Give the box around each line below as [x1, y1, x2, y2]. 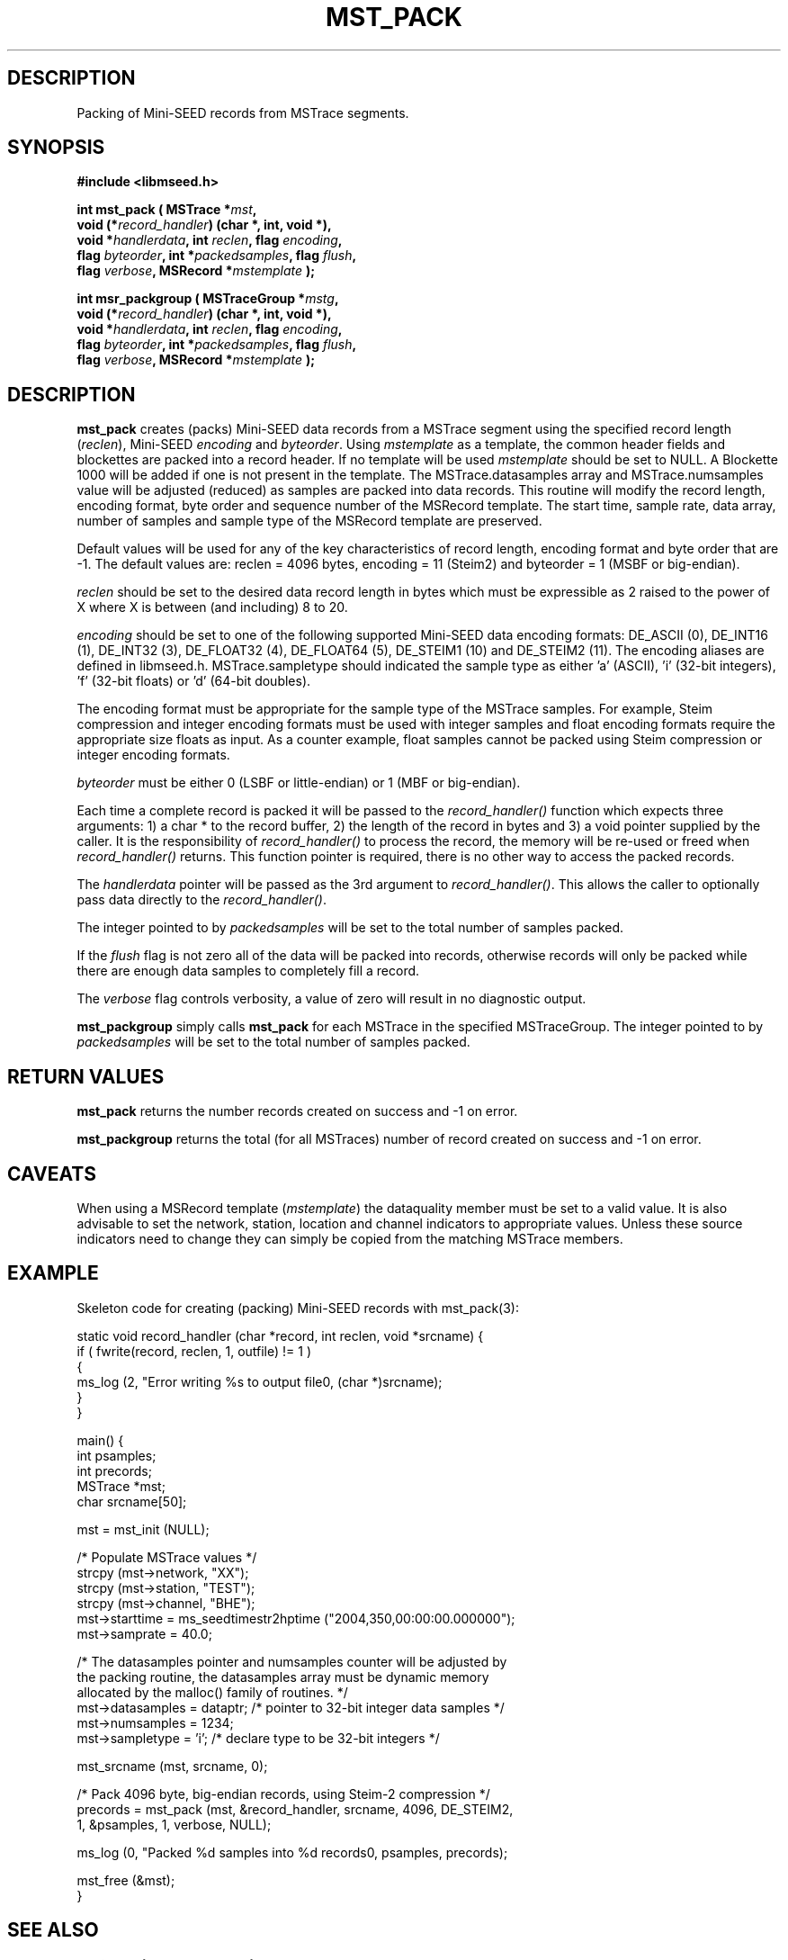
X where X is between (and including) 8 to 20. [76, 599, 348, 616]
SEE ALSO [7, 1919, 99, 1942]
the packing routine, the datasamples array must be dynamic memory [76, 1668, 489, 1685]
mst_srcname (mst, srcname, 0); [76, 1758, 268, 1774]
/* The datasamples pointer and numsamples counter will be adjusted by [76, 1653, 507, 1669]
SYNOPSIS [7, 136, 105, 159]
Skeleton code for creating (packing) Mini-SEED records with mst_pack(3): [76, 1299, 519, 1316]
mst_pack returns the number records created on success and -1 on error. [76, 1103, 518, 1119]
